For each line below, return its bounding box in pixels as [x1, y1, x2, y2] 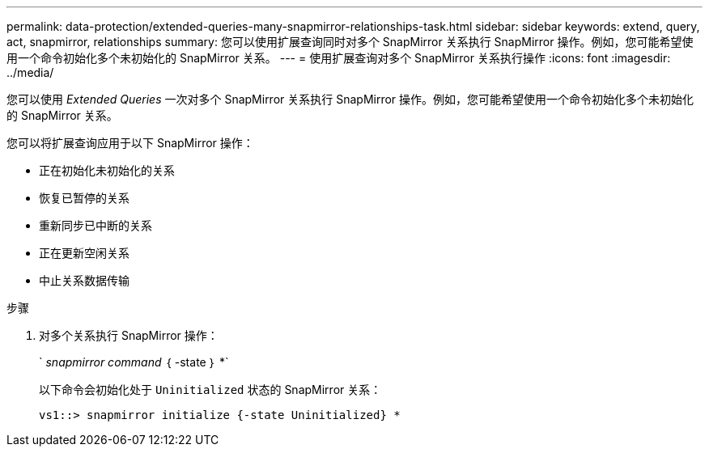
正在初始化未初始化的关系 [39, 163, 175, 177]
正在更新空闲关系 [39, 246, 129, 260]
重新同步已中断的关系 [39, 218, 152, 232]
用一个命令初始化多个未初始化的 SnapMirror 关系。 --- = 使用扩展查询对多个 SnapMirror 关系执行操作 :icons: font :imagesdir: [6, 51, 671, 65]
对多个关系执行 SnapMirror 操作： [39, 328, 219, 342]
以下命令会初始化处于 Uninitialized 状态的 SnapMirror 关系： [39, 383, 382, 396]
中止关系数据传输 [39, 273, 129, 287]
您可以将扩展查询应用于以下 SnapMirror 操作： [6, 136, 254, 150]
